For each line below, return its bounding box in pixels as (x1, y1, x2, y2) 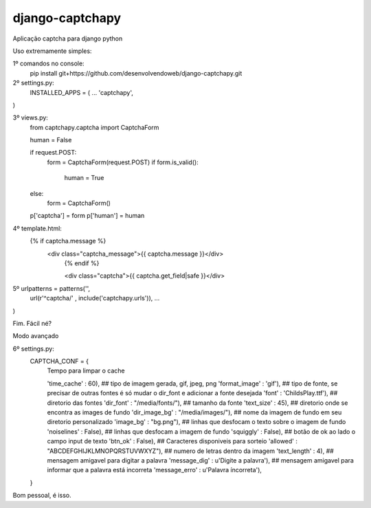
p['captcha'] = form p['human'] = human (30, 212, 145, 220)
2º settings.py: (12, 79, 54, 87)
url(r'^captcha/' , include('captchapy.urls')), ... (30, 294, 160, 302)
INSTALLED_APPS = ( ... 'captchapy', (30, 88, 134, 96)
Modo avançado (12, 332, 59, 340)
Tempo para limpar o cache (47, 366, 125, 375)
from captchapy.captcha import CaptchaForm (30, 123, 159, 131)
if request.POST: (30, 148, 77, 157)
